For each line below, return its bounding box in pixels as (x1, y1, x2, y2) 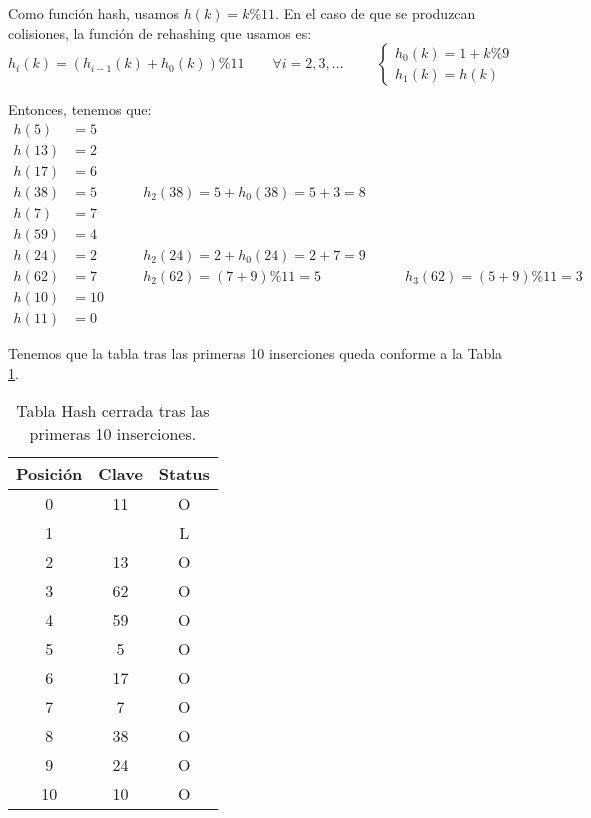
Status (158, 462, 210, 486)
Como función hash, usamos (8, 3, 179, 23)
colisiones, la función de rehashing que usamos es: (8, 22, 312, 43)
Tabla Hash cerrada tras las (16, 399, 210, 423)
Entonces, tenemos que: (8, 99, 152, 120)
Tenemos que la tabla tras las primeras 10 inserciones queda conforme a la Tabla (8, 343, 503, 364)
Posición (16, 462, 83, 486)
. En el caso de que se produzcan (275, 3, 476, 23)
